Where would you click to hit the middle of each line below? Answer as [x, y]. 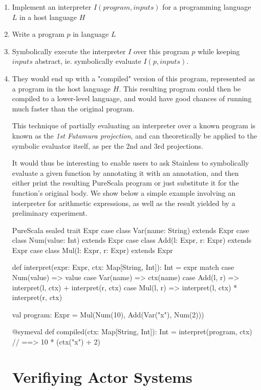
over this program [161, 51]
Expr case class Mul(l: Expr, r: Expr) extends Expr [92, 250]
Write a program [38, 34]
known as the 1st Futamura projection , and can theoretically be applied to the [135, 135]
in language [91, 34]
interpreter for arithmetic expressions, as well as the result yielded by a [124, 203]
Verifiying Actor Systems [102, 376]
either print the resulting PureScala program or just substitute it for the [125, 183]
